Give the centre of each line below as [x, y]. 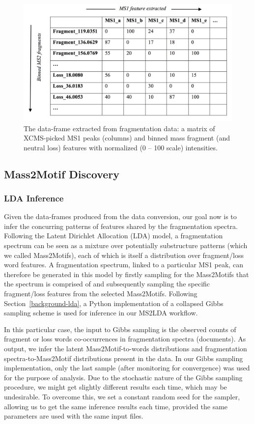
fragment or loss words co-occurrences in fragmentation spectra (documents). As [125, 339]
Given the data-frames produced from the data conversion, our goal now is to [120, 216]
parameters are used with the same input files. [74, 416]
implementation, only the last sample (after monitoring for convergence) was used [127, 368]
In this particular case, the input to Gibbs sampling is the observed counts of [120, 329]
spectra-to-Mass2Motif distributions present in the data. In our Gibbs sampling [124, 358]
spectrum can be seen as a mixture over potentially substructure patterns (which [126, 245]
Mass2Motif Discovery [62, 174]
